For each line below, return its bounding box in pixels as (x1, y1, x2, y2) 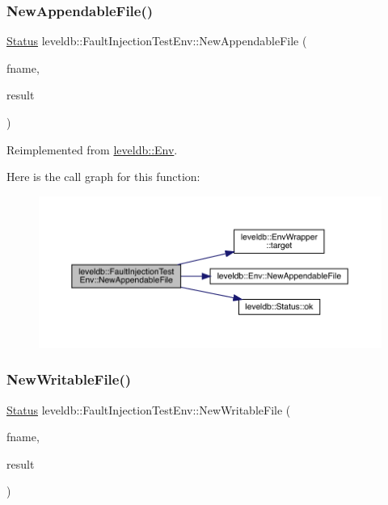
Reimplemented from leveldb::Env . (6, 141, 178, 158)
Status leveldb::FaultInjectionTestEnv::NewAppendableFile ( (6, 32, 307, 49)
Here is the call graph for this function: (6, 168, 200, 185)
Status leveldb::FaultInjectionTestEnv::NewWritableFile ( (6, 401, 291, 418)
